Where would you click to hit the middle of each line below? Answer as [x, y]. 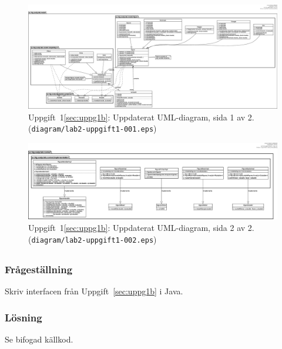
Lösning [23, 317]
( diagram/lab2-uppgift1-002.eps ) [93, 239]
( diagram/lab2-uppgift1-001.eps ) [93, 128]
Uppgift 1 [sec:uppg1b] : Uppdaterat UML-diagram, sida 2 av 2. [141, 228]
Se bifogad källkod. [39, 339]
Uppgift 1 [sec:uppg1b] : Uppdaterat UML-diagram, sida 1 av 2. [141, 117]
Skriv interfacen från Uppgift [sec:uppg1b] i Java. [94, 291]
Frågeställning [39, 269]
